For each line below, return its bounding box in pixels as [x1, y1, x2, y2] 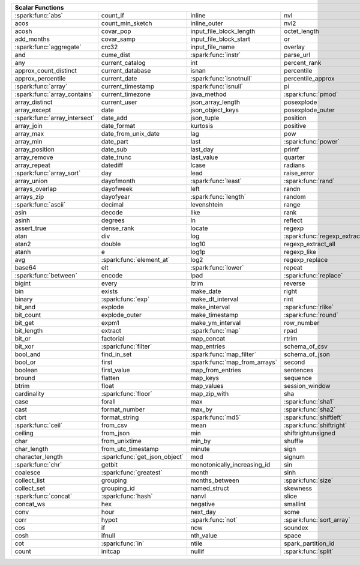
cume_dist [101, 51, 130, 59]
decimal [101, 201, 124, 208]
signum [284, 453, 305, 461]
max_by [190, 405, 213, 414]
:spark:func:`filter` [101, 342, 152, 351]
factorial [101, 334, 125, 342]
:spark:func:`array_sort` [14, 169, 81, 177]
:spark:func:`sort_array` [284, 516, 350, 524]
